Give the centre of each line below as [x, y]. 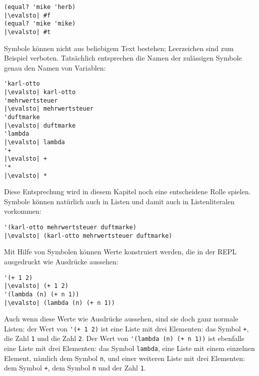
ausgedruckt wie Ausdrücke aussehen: [61, 261]
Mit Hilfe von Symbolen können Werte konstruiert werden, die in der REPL [120, 252]
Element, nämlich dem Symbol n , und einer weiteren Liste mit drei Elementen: [124, 358]
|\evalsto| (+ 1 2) [36, 286]
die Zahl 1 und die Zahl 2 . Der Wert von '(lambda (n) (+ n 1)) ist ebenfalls [124, 338]
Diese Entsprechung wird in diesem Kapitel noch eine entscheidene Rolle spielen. [127, 192]
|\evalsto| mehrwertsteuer [49, 109]
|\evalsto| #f [27, 15]
